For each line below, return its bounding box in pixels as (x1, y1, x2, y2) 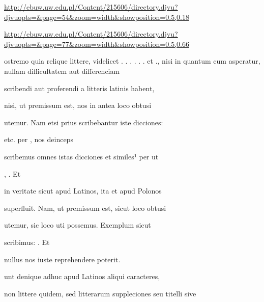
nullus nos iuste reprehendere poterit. (4, 254, 121, 264)
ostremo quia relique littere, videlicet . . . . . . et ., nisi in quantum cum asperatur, (4, 56, 260, 66)
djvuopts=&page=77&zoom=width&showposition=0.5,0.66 (4, 38, 189, 49)
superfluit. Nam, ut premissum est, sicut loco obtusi (4, 202, 166, 213)
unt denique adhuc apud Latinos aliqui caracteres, (4, 271, 160, 282)
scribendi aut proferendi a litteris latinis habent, (4, 83, 155, 93)
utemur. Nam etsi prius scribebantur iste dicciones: (4, 117, 163, 127)
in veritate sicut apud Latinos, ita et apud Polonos (4, 185, 162, 196)
